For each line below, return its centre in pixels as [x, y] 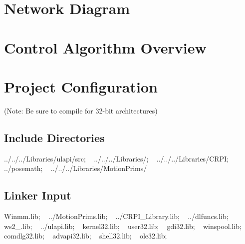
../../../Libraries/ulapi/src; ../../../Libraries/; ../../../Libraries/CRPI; [117, 158]
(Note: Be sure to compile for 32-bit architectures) [81, 110]
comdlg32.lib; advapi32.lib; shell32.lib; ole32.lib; [86, 236]
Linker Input [38, 195]
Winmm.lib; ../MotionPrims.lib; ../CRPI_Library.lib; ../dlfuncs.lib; [116, 216]
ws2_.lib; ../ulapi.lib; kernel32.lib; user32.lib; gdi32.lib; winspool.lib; [123, 226]
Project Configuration [81, 86]
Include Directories [54, 137]
